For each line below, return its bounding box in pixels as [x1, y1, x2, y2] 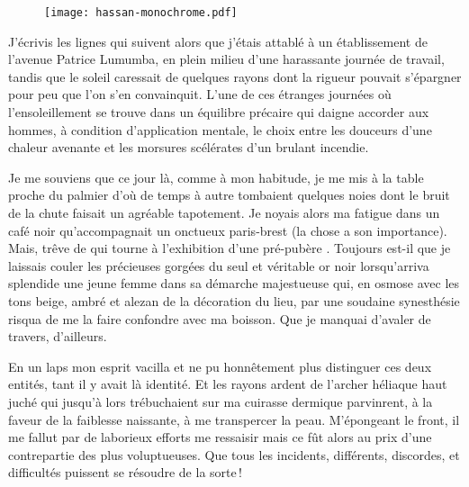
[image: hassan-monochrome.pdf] [44, 6, 238, 19]
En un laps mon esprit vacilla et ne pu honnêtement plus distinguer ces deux [8, 356, 432, 375]
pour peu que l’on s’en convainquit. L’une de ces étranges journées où [8, 85, 392, 104]
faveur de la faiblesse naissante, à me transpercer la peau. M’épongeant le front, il [8, 410, 460, 428]
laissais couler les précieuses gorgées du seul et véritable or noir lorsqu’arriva [8, 256, 429, 275]
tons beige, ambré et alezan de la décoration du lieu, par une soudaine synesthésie [8, 291, 460, 310]
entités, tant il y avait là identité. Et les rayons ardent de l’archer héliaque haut [8, 374, 447, 393]
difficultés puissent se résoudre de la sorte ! [8, 463, 242, 482]
